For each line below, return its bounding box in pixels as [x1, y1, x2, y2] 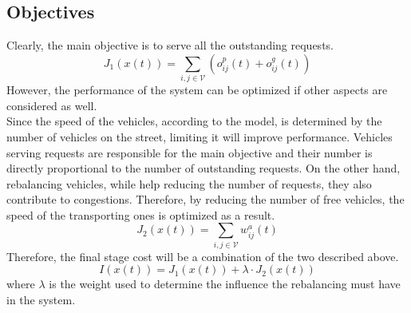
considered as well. [6, 97, 97, 113]
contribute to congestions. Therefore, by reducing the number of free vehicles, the [6, 191, 405, 208]
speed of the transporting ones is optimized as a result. [6, 206, 275, 223]
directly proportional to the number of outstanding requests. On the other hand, [6, 160, 401, 176]
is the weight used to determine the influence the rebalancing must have [49, 275, 401, 292]
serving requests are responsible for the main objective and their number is [6, 144, 373, 160]
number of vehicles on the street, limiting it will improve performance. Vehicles [6, 128, 393, 145]
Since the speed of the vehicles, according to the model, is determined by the [6, 113, 382, 129]
